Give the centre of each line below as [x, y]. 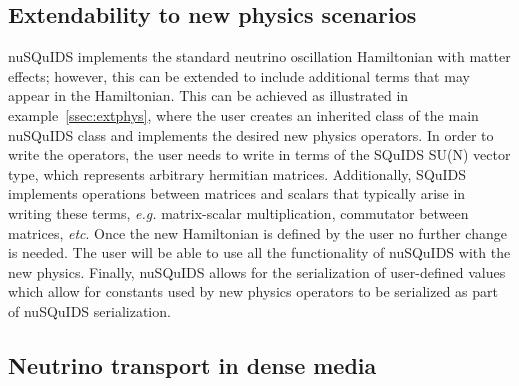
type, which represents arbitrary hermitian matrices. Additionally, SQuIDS [237, 173]
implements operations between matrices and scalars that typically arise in [237, 193]
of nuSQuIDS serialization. [89, 310]
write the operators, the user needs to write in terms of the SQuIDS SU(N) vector [259, 154]
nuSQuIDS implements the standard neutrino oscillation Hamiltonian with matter [259, 56]
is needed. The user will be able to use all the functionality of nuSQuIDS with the [259, 252]
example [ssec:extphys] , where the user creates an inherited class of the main [243, 114]
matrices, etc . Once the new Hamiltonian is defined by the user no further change [257, 232]
